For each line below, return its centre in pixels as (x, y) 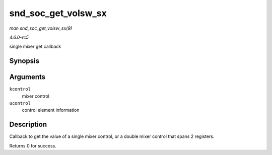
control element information (51, 110)
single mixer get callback (35, 47)
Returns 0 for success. (33, 145)
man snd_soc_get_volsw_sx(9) (41, 28)
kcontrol (20, 89)
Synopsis (24, 61)
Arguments (27, 77)
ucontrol (20, 103)
